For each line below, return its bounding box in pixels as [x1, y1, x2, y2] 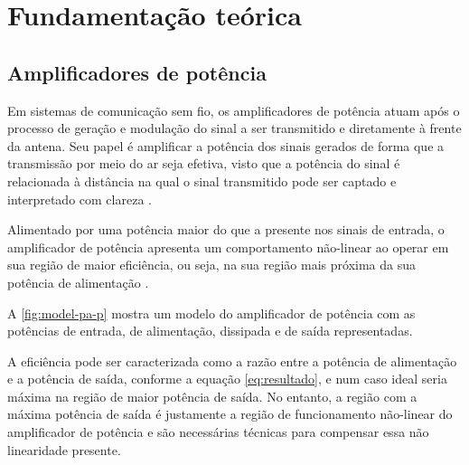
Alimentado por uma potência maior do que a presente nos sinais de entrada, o [7, 220, 445, 239]
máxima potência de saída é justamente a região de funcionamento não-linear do [7, 404, 453, 423]
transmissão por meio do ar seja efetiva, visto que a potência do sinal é [7, 154, 400, 173]
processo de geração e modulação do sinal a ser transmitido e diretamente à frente [7, 119, 462, 138]
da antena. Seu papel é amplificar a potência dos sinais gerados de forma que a [7, 136, 445, 155]
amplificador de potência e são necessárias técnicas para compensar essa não [7, 422, 429, 441]
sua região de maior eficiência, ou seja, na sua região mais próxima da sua [7, 255, 417, 274]
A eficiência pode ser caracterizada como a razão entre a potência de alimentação [7, 351, 457, 370]
